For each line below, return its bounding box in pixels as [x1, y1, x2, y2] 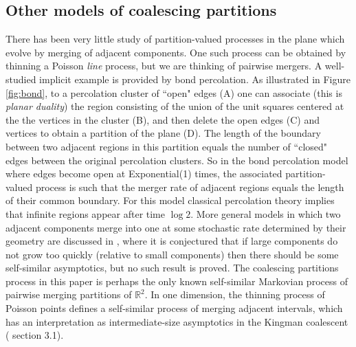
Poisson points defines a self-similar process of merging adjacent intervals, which [5, 301, 343, 315]
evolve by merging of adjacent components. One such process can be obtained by [5, 45, 346, 59]
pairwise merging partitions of [5, 287, 132, 302]
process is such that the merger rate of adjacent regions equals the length [35, 179, 344, 194]
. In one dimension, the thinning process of [144, 287, 325, 302]
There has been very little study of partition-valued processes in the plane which [5, 32, 345, 46]
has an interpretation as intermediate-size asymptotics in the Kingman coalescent [5, 314, 348, 328]
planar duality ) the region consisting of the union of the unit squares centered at [5, 99, 344, 113]
